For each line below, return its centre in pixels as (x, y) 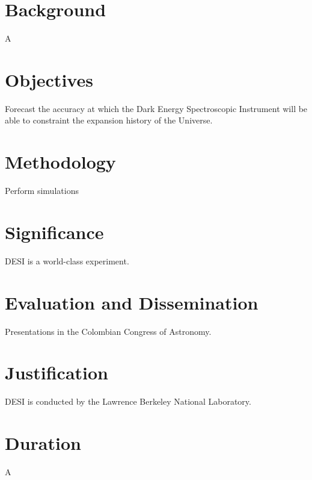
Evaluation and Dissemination (132, 302)
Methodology (60, 162)
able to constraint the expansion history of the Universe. (109, 120)
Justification (57, 372)
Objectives (49, 79)
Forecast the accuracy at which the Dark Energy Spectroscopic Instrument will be (156, 108)
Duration (43, 443)
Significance (54, 232)
